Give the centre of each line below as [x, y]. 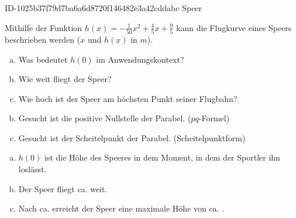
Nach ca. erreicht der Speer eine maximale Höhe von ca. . [121, 208]
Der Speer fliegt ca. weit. [63, 188]
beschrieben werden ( [43, 39]
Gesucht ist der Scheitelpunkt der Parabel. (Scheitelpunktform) [132, 137]
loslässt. [32, 169]
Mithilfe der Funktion [44, 27]
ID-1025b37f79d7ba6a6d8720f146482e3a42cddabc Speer [104, 8]
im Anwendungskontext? [140, 59]
